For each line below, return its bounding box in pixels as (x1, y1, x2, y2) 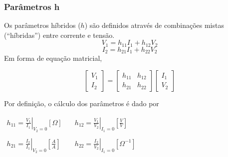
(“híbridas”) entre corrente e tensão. (4, 29, 115, 40)
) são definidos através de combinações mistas (84, 20, 224, 30)
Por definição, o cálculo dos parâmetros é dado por (4, 98, 159, 108)
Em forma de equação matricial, (4, 53, 102, 63)
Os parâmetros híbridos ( (4, 20, 81, 30)
